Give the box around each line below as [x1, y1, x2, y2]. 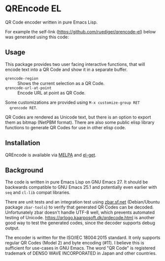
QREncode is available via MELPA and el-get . [5, 152, 97, 158]
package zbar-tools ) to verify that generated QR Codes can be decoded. [5, 204, 154, 210]
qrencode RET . [9, 104, 38, 111]
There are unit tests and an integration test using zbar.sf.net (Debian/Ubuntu [5, 199, 160, 205]
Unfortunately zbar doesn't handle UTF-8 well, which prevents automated [5, 209, 155, 215]
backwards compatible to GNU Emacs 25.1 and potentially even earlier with [5, 184, 158, 190]
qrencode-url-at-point [5, 86, 52, 90]
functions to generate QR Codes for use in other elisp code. [5, 124, 127, 130]
